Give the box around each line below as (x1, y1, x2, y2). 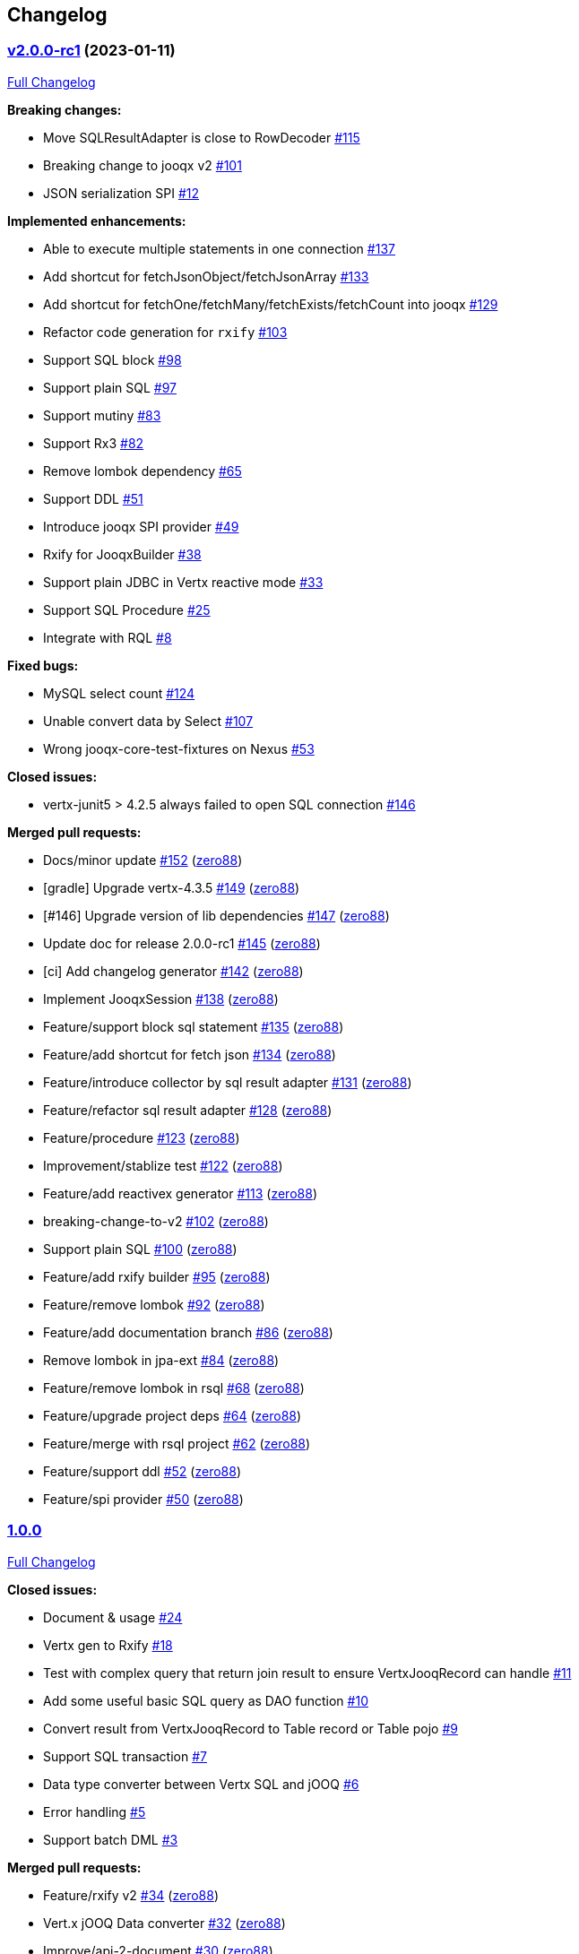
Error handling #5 (43, 1803, 146, 1820)
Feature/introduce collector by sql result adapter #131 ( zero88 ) (43, 1074, 412, 1090)
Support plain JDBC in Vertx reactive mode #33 (43, 574, 324, 590)
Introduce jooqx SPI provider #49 (43, 518, 239, 534)
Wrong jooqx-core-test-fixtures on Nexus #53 (43, 740, 315, 757)
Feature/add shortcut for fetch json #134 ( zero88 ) (43, 1046, 336, 1062)
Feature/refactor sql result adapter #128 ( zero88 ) (43, 1102, 333, 1118)
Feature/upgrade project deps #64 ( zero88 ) (43, 1407, 302, 1423)
